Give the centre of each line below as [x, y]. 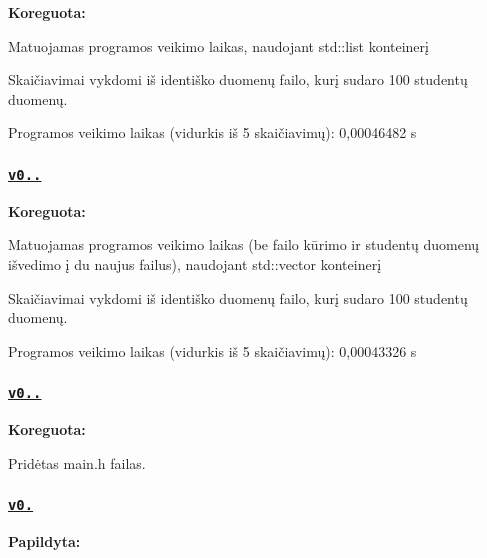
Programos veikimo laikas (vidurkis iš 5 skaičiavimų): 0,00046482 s [212, 132]
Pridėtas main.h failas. [77, 462]
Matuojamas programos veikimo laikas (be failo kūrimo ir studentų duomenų [244, 244]
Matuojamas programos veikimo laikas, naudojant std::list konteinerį [218, 45]
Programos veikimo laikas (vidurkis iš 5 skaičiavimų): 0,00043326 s [212, 350]
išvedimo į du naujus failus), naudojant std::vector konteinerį [195, 263]
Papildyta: [44, 541]
